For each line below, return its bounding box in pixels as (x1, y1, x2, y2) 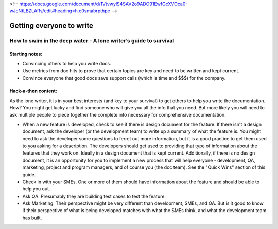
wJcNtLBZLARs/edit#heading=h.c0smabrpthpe (9, 8, 110, 14)
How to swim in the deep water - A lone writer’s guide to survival (9, 37, 175, 44)
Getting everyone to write (9, 21, 94, 30)
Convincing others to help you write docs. (22, 61, 111, 67)
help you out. (22, 186, 50, 192)
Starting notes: (9, 51, 43, 57)
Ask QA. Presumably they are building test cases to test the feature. (22, 193, 166, 199)
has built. (22, 215, 42, 221)
